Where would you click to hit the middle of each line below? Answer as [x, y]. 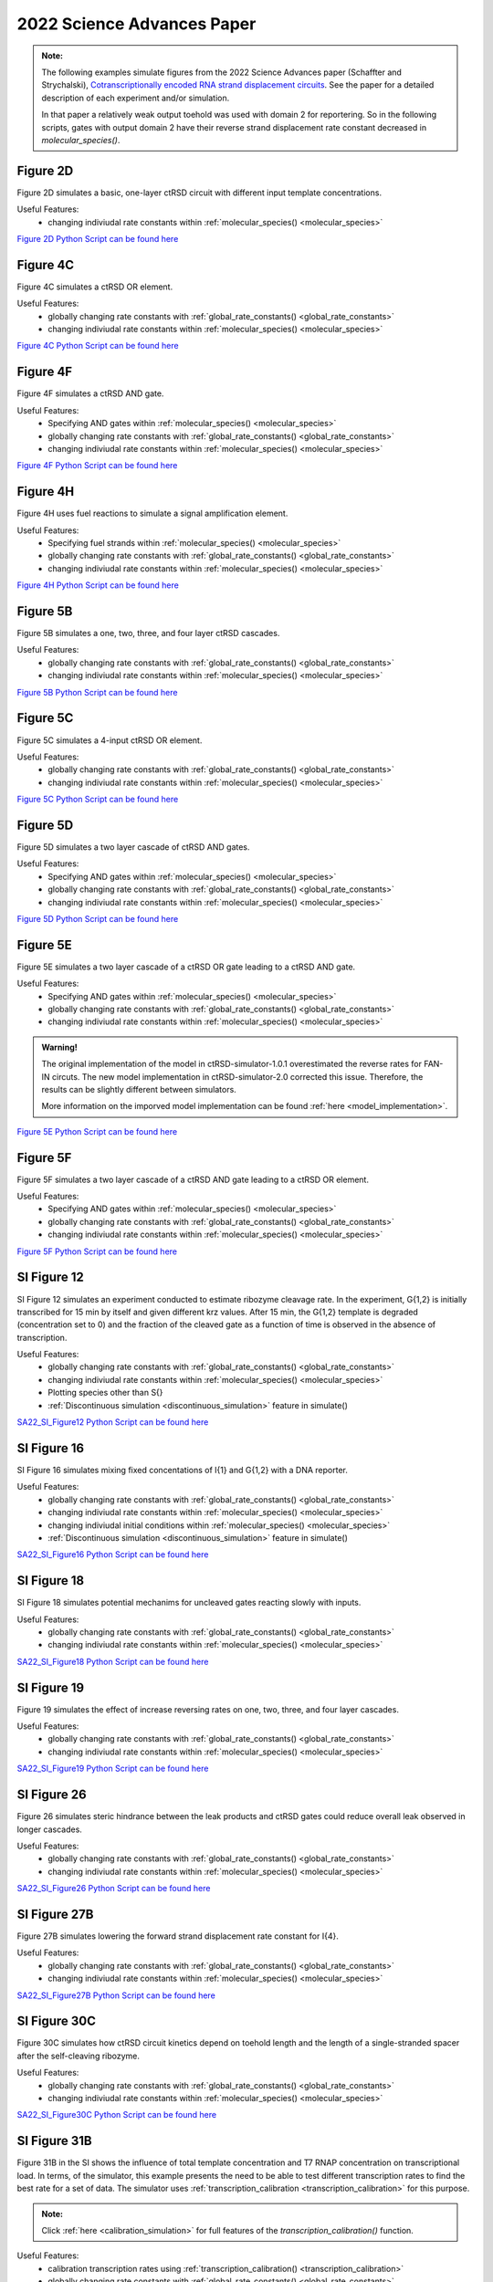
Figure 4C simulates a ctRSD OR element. [95, 287]
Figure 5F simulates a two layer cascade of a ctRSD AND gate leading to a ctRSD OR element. [193, 1179]
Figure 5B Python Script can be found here [97, 692]
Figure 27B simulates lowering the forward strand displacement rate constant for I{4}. [178, 1936]
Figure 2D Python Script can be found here [98, 238]
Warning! [59, 1047]
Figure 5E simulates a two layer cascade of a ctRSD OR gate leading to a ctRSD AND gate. [186, 967]
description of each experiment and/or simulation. [136, 98]
